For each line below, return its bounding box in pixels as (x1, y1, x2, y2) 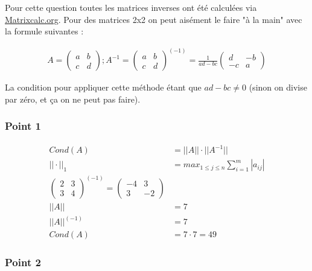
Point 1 (5, 118, 41, 133)
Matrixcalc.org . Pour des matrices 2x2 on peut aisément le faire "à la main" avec (5, 13, 302, 25)
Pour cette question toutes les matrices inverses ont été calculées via (5, 1, 257, 13)
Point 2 (5, 255, 41, 270)
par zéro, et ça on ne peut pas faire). (5, 92, 141, 105)
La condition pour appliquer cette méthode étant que (5, 81, 202, 94)
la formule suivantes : (5, 25, 84, 37)
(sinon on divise (249, 81, 307, 94)
